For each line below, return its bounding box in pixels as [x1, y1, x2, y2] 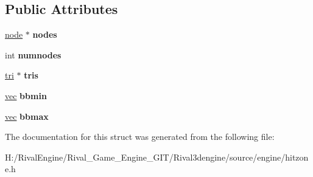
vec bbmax [5, 109, 49, 122]
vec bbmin [5, 89, 47, 102]
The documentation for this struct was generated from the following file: [5, 130, 275, 143]
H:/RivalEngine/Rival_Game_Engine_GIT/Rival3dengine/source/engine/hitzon [5, 150, 309, 163]
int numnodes [5, 48, 62, 61]
